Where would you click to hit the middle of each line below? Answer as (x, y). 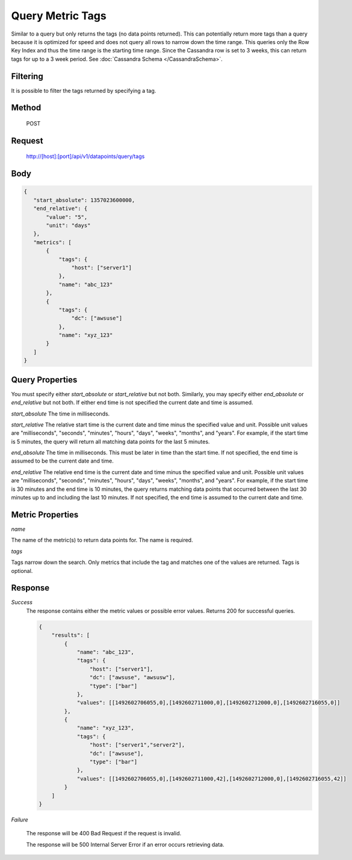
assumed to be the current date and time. (63, 461)
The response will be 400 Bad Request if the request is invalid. (104, 833)
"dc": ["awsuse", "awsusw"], (132, 678)
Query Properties (44, 380)
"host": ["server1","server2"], (137, 745)
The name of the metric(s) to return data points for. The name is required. (102, 540)
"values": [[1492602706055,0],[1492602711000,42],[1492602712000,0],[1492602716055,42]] (212, 779)
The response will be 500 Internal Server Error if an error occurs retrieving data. (125, 844)
